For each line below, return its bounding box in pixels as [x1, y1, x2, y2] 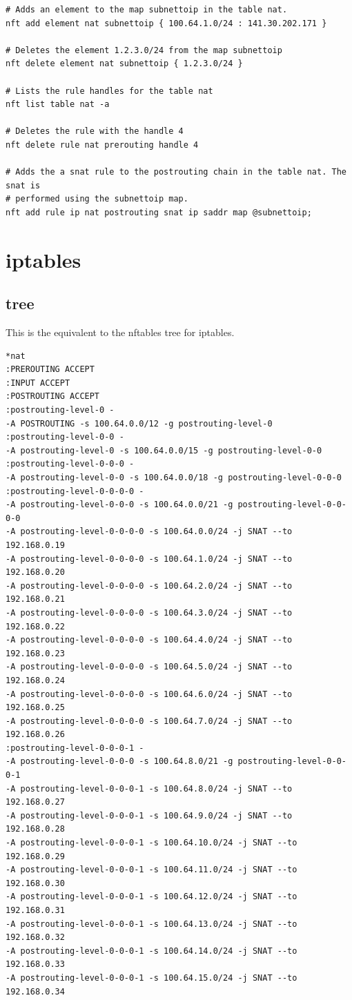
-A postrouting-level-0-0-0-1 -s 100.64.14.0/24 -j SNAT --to [6, 945, 297, 956]
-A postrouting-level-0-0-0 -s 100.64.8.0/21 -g [6, 756, 233, 767]
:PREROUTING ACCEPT [6, 364, 95, 375]
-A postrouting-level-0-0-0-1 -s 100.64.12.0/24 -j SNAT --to [6, 892, 297, 902]
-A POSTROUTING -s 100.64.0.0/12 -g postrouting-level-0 [6, 418, 273, 429]
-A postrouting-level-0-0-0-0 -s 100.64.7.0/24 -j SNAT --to [6, 716, 293, 726]
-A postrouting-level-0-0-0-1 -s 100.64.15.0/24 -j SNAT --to [6, 972, 297, 983]
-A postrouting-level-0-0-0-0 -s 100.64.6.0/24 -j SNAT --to [6, 689, 293, 699]
